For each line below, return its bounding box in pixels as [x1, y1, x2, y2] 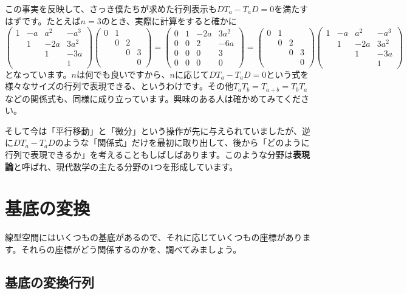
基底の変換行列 [5, 272, 94, 291]
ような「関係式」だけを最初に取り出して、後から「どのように [63, 136, 310, 149]
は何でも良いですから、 [76, 67, 170, 80]
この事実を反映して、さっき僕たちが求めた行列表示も [5, 2, 217, 15]
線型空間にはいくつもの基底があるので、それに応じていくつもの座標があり [5, 231, 303, 244]
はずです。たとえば [5, 14, 81, 27]
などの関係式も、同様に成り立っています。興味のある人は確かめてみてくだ [5, 92, 301, 104]
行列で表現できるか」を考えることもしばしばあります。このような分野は [5, 148, 293, 160]
